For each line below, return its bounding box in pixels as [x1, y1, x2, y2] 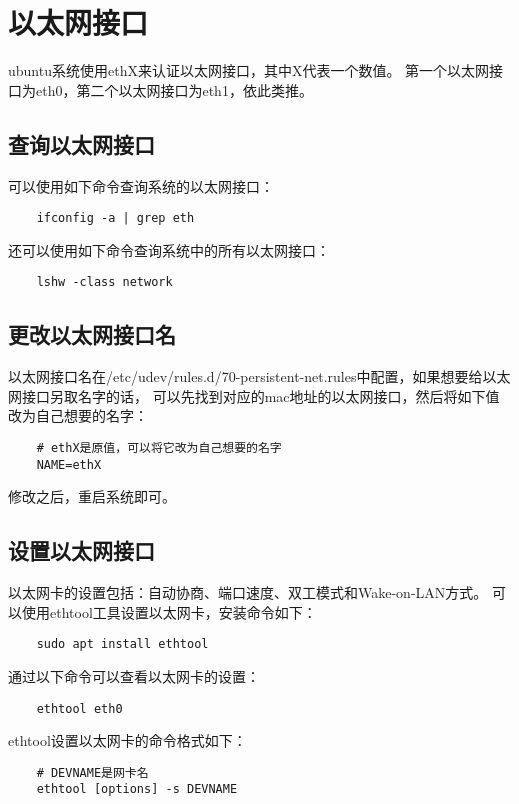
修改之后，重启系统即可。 [8, 486, 176, 507]
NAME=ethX [36, 457, 102, 472]
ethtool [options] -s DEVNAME [36, 782, 238, 797]
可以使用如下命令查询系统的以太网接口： [8, 175, 274, 196]
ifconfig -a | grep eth [36, 211, 195, 226]
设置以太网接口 [8, 535, 155, 566]
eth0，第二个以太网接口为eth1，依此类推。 [35, 79, 313, 100]
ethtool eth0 [36, 701, 123, 716]
